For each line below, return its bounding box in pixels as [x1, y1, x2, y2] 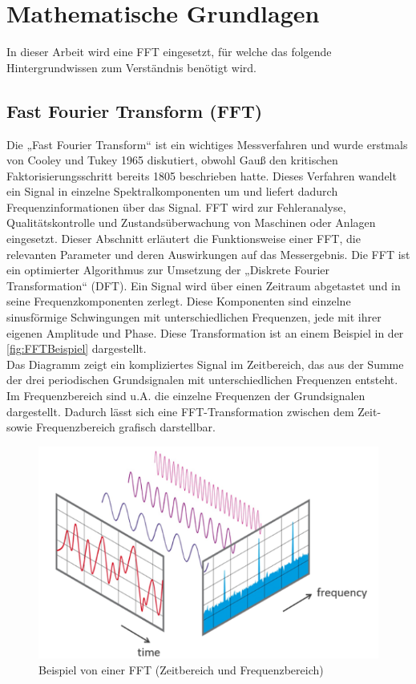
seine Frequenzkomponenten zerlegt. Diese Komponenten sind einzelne [6, 293, 351, 310]
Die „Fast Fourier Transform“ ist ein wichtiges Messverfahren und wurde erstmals [6, 136, 408, 152]
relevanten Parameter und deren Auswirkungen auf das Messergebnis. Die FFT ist [6, 245, 410, 262]
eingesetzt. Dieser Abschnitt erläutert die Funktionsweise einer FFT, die [6, 230, 361, 247]
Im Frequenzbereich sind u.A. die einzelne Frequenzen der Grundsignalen [6, 387, 366, 404]
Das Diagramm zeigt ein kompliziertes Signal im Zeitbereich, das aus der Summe [6, 355, 404, 372]
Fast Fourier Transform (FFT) [6, 98, 263, 123]
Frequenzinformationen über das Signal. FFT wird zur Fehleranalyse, [6, 198, 346, 215]
